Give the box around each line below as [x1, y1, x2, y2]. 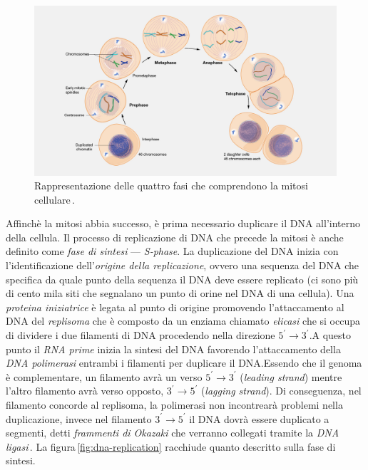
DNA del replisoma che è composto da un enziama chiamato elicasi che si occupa [6, 313, 361, 328]
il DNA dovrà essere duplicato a [189, 411, 329, 426]
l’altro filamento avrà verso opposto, [6, 383, 164, 398]
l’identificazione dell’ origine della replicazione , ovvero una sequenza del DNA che [6, 258, 359, 273]
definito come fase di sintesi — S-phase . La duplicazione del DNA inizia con [6, 244, 339, 258]
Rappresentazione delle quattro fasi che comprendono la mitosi [34, 178, 308, 193]
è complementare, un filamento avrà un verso [6, 369, 203, 384]
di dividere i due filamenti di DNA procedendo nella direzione [6, 328, 275, 343]
